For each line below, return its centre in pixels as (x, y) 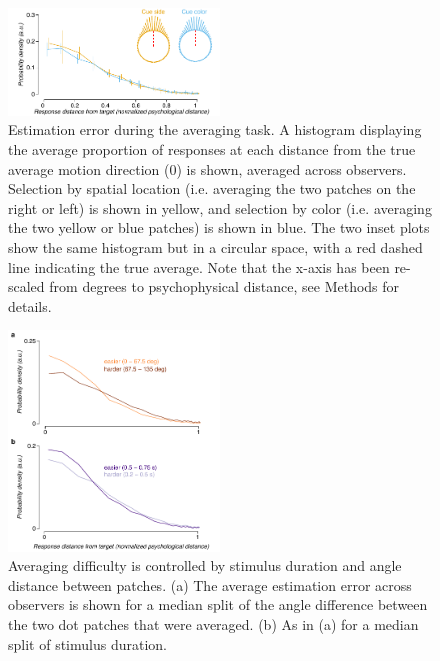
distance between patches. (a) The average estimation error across (210, 584)
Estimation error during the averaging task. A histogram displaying (215, 129)
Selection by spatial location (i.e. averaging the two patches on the (212, 188)
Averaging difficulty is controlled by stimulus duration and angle (205, 565)
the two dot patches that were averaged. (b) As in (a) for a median (213, 624)
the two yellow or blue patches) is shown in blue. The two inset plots (219, 227)
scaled (26, 286)
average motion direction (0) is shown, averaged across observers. (207, 168)
